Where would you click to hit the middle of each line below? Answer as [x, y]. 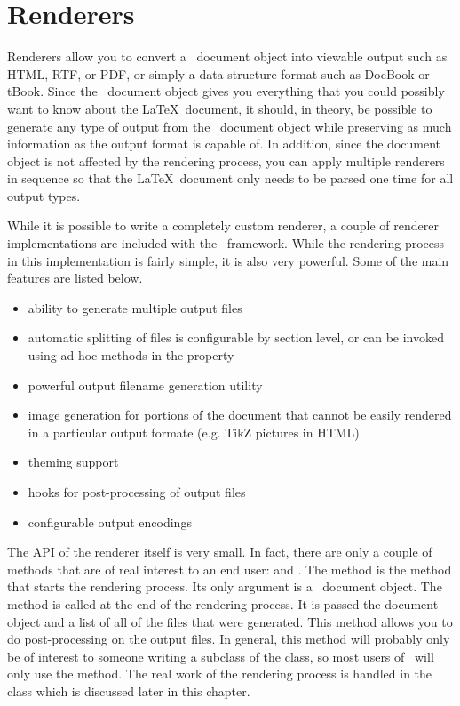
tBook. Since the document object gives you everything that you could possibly [226, 91]
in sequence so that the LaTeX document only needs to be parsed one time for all [230, 178]
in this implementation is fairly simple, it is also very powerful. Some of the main [228, 260]
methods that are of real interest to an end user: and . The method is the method [230, 569]
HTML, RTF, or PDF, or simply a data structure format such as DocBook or [218, 73]
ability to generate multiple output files [135, 307]
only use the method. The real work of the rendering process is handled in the [220, 674]
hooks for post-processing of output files [137, 492]
